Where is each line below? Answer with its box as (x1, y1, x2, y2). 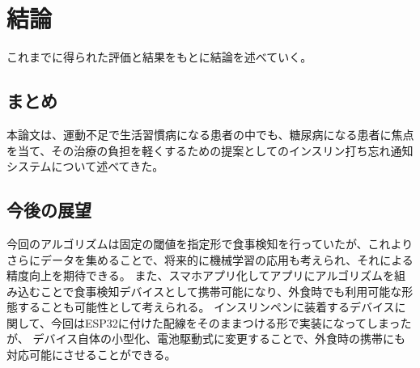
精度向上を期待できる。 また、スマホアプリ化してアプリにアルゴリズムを (6, 267, 395, 284)
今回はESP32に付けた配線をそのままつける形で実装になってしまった (50, 314, 412, 331)
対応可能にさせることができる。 (6, 346, 176, 363)
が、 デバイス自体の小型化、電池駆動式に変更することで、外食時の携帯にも (6, 330, 405, 347)
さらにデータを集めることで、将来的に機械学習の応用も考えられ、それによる (6, 251, 414, 268)
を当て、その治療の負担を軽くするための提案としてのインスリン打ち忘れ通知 (6, 142, 414, 159)
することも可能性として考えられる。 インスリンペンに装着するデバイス (17, 298, 395, 315)
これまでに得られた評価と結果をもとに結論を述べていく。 (6, 49, 312, 66)
